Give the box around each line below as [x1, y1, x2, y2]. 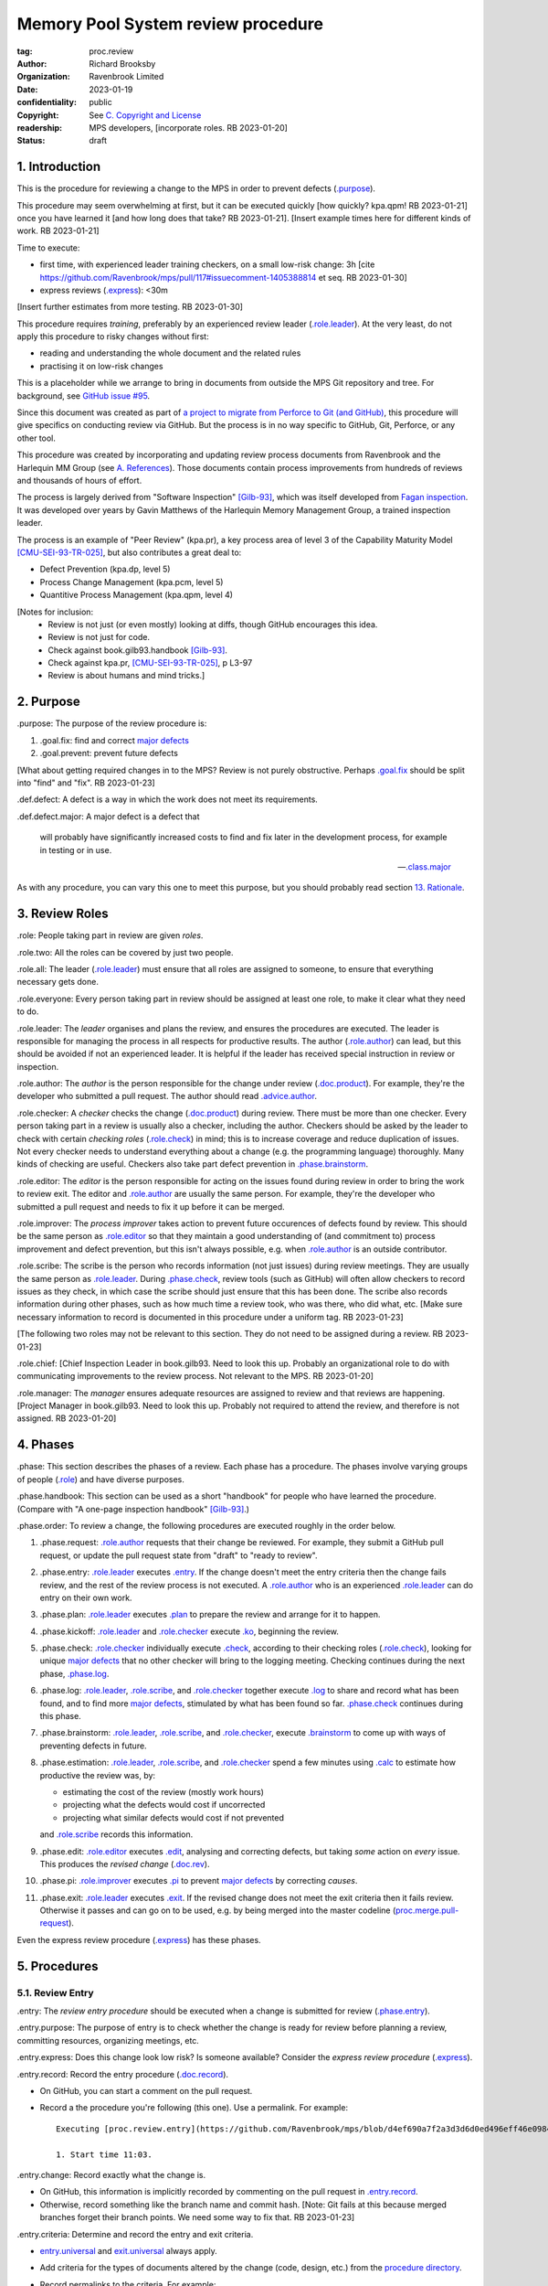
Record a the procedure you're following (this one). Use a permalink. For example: [39, 2102, 349, 2113]
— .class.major [397, 860, 451, 872]
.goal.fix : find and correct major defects [39, 734, 189, 745]
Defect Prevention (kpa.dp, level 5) [39, 563, 171, 575]
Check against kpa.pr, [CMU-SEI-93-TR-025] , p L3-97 [47, 657, 253, 668]
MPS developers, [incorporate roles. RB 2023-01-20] [89, 122, 288, 133]
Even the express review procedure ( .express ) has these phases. [16, 1934, 261, 1945]
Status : [16, 135, 46, 146]
